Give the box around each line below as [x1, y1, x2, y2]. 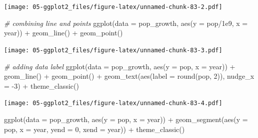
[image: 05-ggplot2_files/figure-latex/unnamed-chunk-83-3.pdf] [4, 46, 222, 54]
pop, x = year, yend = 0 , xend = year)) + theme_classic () [4, 124, 185, 134]
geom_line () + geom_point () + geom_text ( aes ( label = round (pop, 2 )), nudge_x [4, 71, 254, 81]
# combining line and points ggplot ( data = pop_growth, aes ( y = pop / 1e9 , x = [4, 17, 248, 28]
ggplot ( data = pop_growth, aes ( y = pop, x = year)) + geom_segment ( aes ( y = [4, 114, 248, 124]
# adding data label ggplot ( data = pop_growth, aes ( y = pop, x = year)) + [4, 61, 235, 71]
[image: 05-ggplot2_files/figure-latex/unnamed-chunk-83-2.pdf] [4, 3, 222, 10]
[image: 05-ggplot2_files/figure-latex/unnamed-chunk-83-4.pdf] [4, 100, 222, 107]
